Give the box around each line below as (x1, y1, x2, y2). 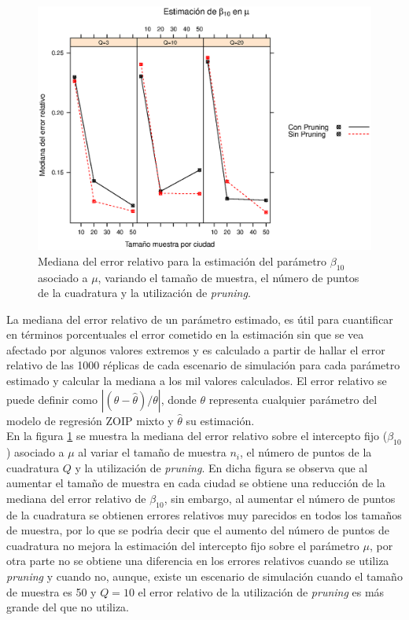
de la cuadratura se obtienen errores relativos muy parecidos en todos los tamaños (6, 506, 402, 523)
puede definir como (6, 391, 98, 407)
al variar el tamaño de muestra (78, 444, 227, 460)
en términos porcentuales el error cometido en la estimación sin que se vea (6, 326, 364, 343)
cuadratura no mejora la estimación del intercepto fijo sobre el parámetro (6, 537, 359, 553)
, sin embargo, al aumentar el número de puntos (164, 490, 396, 506)
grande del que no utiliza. (6, 599, 130, 615)
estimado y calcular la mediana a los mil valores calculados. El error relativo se (6, 372, 387, 389)
